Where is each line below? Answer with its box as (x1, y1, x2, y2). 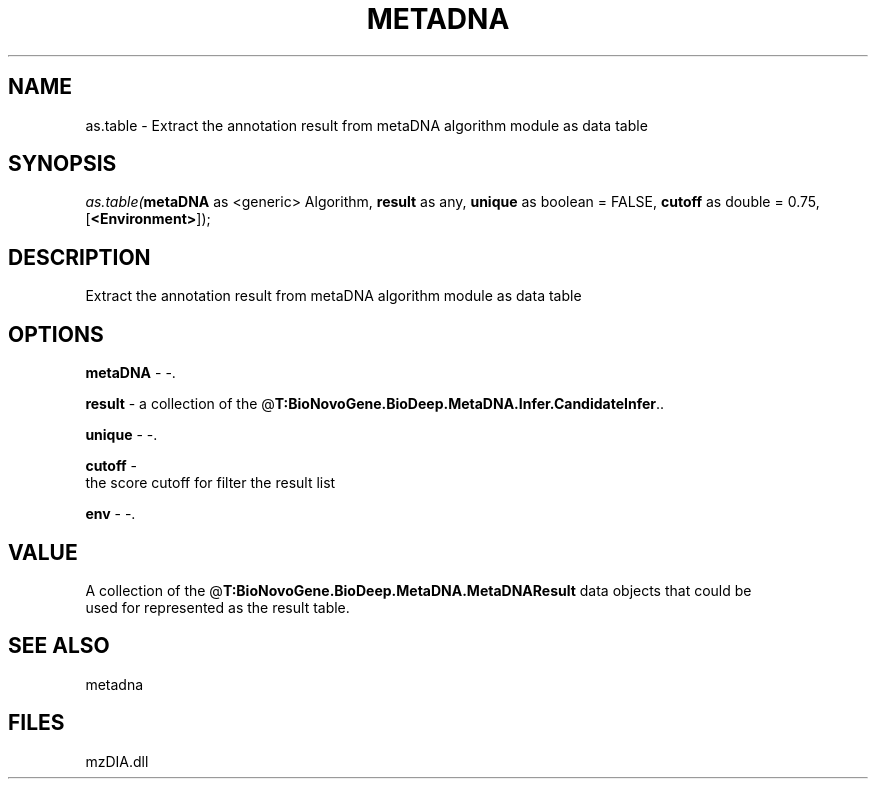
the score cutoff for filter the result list (85, 474, 336, 492)
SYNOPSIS (8, 151, 117, 177)
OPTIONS (8, 321, 104, 347)
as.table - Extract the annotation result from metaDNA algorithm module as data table (85, 116, 648, 134)
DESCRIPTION (8, 244, 151, 270)
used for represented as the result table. (85, 598, 350, 616)
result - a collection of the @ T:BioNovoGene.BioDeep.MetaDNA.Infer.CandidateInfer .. (85, 395, 665, 413)
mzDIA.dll (85, 752, 149, 770)
